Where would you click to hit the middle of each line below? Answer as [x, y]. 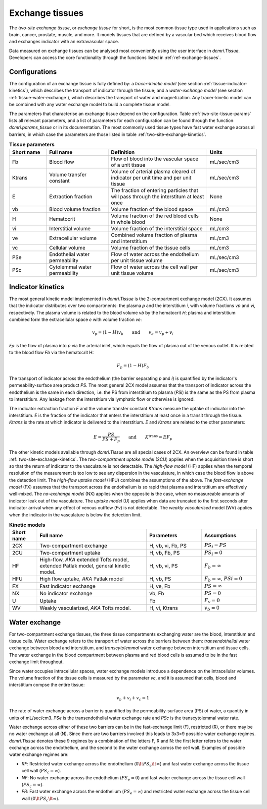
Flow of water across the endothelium [155, 254]
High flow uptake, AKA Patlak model [82, 579]
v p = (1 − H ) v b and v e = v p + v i [133, 333]
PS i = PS [216, 546]
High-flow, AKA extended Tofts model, [84, 560]
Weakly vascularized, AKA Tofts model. [85, 608]
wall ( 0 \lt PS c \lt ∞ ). [41, 799]
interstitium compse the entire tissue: [47, 685]
